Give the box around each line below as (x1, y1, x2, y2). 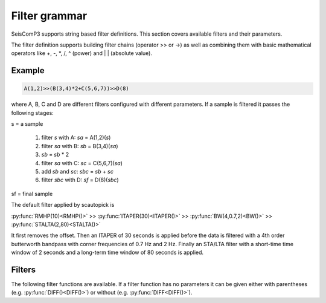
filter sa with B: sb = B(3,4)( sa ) (41, 142, 118, 149)
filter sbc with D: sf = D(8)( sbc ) (41, 176, 119, 184)
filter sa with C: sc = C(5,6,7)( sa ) (41, 159, 123, 166)
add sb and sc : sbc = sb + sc (41, 168, 114, 175)
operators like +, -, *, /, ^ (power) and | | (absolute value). (11, 50, 153, 57)
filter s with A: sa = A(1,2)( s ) (41, 134, 111, 142)
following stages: (11, 109, 54, 116)
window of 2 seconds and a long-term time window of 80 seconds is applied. (11, 249, 204, 256)
